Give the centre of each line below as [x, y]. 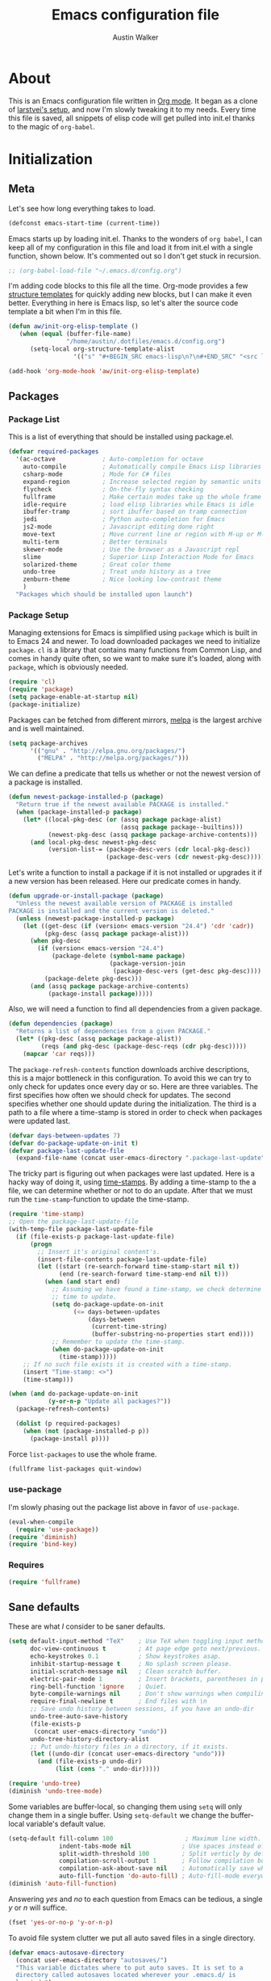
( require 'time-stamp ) [46, 1214]
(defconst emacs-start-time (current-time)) [84, 223]
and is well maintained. [46, 728]
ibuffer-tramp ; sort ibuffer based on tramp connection [135, 512]
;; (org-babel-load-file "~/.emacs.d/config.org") [95, 271]
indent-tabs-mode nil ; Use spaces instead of [162, 1846]
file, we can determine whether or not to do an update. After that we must [131, 1191]
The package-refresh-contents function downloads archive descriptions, [129, 1069]
